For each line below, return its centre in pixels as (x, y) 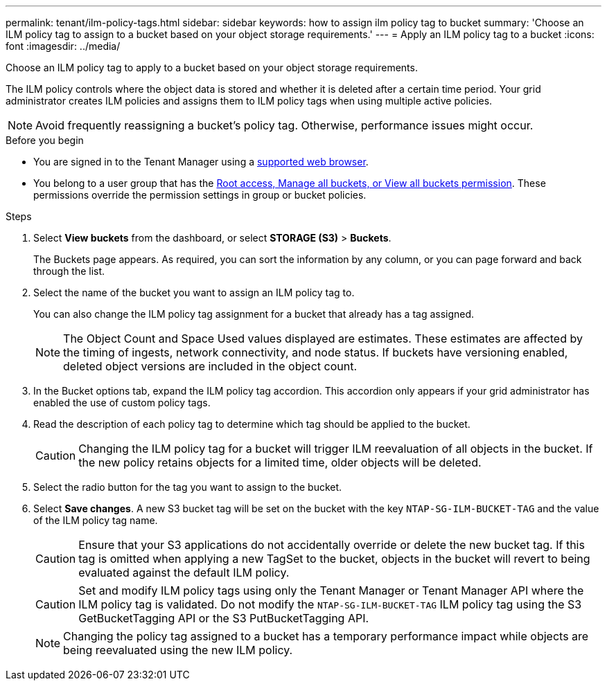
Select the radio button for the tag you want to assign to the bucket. (188, 487)
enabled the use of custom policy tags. (122, 403)
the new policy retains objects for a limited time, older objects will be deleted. (280, 462)
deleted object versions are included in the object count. (210, 366)
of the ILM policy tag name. (96, 520)
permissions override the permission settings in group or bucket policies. (200, 195)
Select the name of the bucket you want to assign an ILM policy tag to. (194, 292)
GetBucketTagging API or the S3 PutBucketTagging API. (224, 618)
